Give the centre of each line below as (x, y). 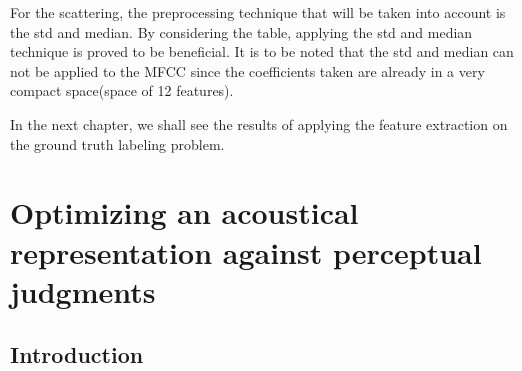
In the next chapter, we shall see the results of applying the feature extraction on (259, 123)
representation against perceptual (246, 251)
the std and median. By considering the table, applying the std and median (241, 31)
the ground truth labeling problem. (117, 143)
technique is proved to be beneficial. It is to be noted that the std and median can (262, 51)
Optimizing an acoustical (184, 212)
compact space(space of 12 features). (122, 90)
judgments (83, 290)
